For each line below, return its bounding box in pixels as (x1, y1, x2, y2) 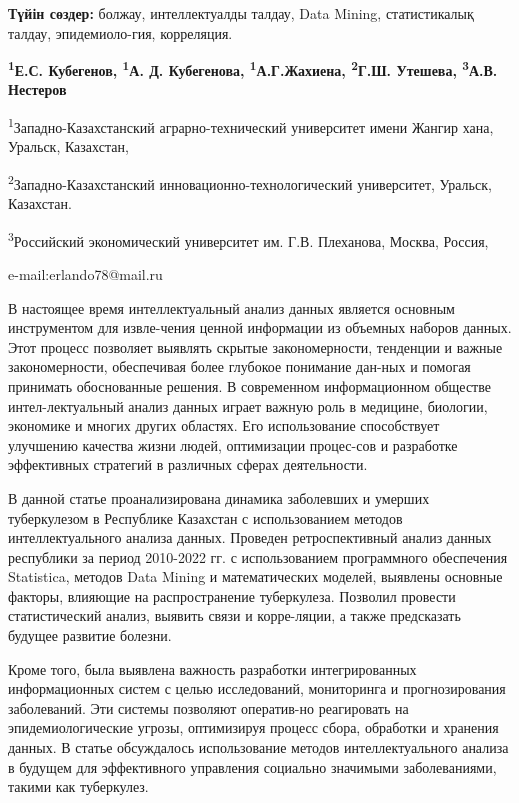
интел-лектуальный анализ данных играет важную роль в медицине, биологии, (8, 395, 488, 416)
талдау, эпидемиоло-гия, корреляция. (8, 22, 233, 43)
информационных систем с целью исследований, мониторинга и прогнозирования (8, 678, 506, 699)
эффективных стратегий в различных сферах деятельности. (8, 454, 368, 475)
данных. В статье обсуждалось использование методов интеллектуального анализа (8, 737, 509, 758)
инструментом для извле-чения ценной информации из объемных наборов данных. (8, 317, 512, 338)
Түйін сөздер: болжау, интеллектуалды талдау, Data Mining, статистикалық (8, 3, 474, 23)
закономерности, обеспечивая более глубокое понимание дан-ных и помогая (8, 356, 471, 377)
